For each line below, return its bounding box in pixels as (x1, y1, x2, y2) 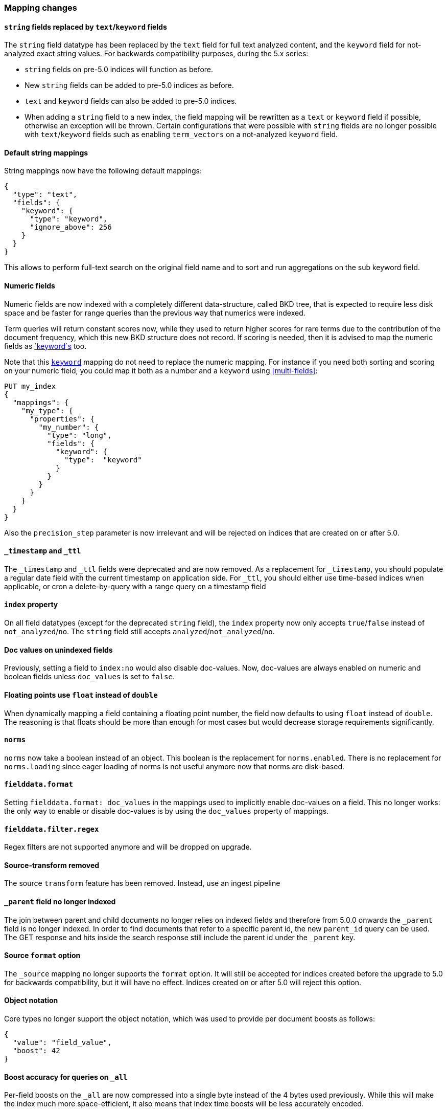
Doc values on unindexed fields (4, 645, 113, 654)
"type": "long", (47, 431, 112, 439)
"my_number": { (38, 422, 99, 431)
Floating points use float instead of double (4, 690, 158, 699)
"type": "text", (12, 190, 78, 199)
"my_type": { (21, 406, 73, 415)
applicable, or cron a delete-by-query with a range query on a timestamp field (4, 582, 266, 591)
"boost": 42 (12, 1047, 60, 1055)
